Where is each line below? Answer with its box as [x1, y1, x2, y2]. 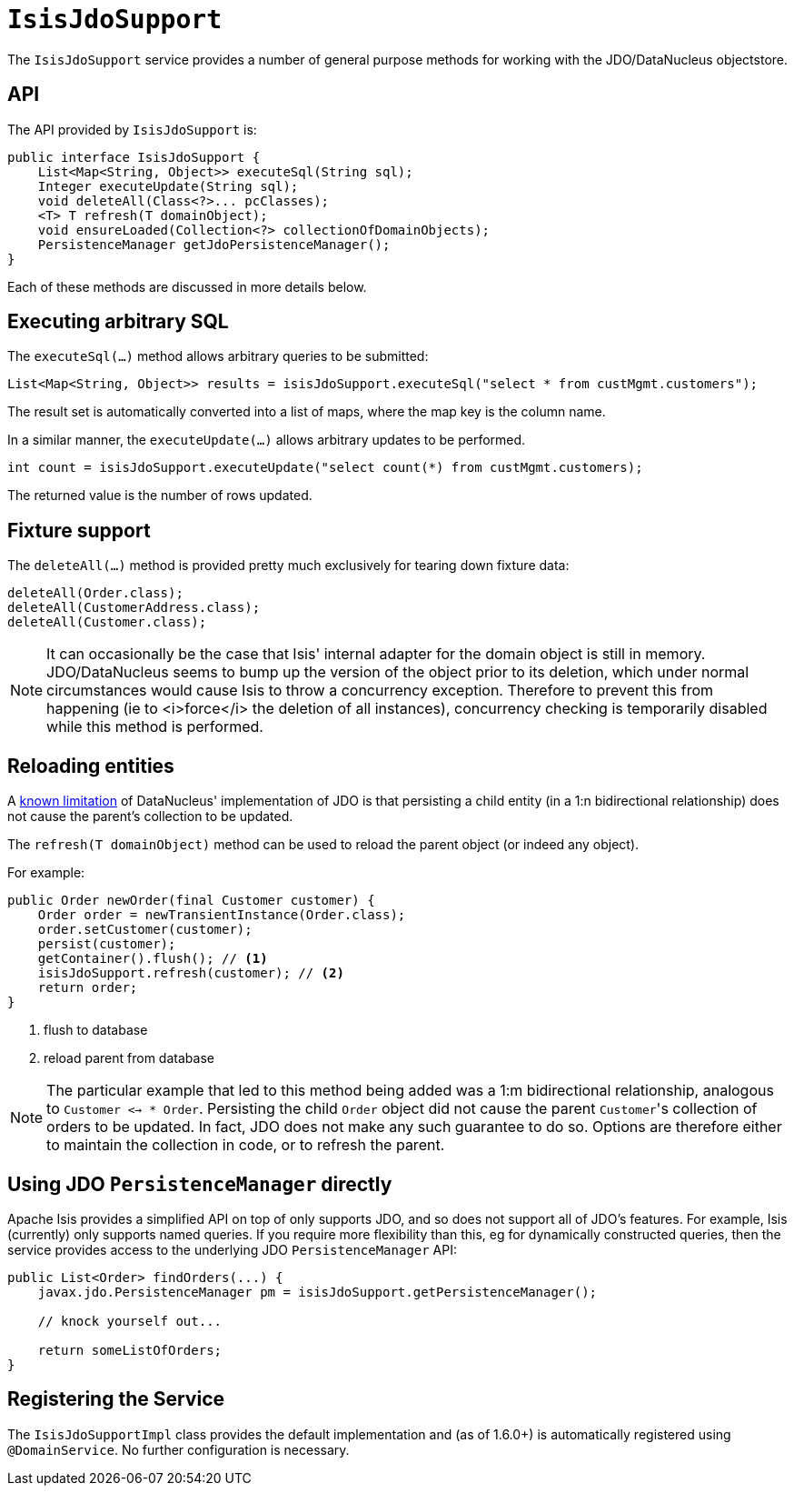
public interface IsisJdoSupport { [7, 149, 261, 165]
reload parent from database [44, 1050, 214, 1067]
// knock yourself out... [37, 1313, 223, 1328]
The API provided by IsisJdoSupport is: [7, 121, 257, 137]
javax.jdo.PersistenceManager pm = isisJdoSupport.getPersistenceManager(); [37, 1284, 598, 1299]
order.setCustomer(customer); [37, 922, 253, 937]
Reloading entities [7, 754, 174, 777]
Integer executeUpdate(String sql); [37, 178, 299, 194]
